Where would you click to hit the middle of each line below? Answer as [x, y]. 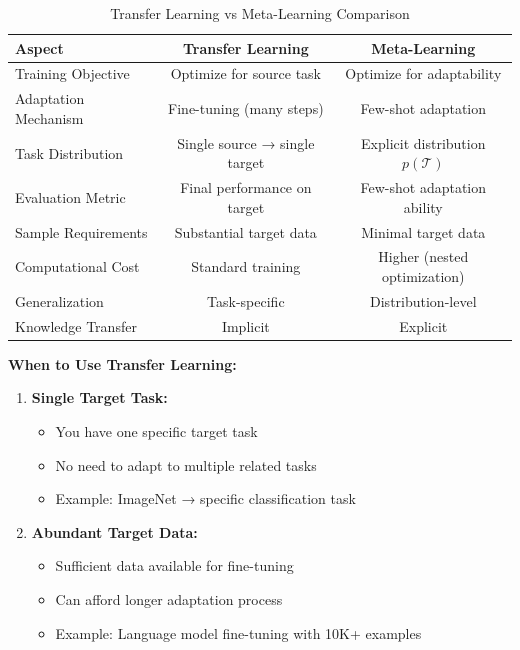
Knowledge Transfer [76, 325]
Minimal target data [423, 231]
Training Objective [72, 73]
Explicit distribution [423, 142]
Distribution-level [423, 300]
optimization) [423, 276]
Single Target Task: [99, 397]
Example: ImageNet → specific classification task [205, 498]
